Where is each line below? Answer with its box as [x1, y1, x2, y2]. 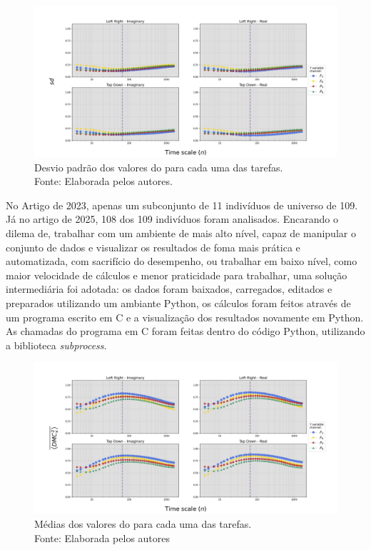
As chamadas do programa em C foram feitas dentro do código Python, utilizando [6, 324, 365, 339]
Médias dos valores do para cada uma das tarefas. [34, 516, 252, 531]
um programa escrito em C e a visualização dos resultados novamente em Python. [6, 309, 364, 324]
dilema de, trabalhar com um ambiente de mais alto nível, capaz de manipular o [6, 225, 356, 240]
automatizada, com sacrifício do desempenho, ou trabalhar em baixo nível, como [6, 254, 357, 269]
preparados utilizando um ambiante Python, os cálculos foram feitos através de [6, 295, 351, 310]
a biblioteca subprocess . [6, 337, 107, 352]
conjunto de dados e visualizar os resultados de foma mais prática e [6, 239, 300, 254]
